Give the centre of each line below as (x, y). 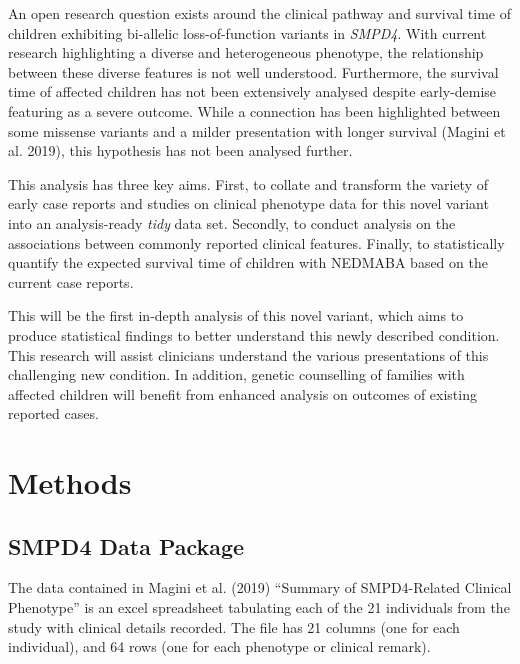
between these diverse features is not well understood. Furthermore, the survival (253, 71)
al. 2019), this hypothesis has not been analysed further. (180, 150)
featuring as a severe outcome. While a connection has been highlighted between (254, 110)
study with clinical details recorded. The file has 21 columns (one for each (234, 626)
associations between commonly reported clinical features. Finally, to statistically (256, 242)
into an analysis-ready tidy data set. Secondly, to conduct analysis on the (232, 222)
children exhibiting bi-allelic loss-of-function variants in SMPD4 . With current (247, 32)
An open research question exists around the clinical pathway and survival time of (259, 13)
